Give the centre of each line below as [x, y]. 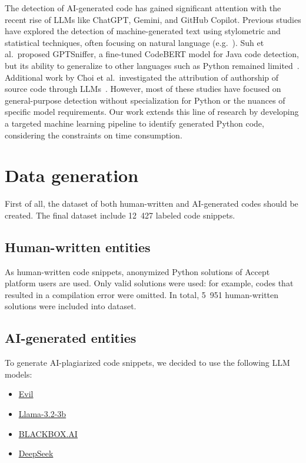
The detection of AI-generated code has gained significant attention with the [143, 8]
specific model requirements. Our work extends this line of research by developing [152, 112]
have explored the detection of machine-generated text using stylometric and [143, 31]
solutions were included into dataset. [71, 306]
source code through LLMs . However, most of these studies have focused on [143, 89]
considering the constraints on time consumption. [94, 135]
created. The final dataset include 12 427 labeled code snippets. [120, 215]
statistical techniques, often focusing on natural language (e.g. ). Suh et [134, 42]
